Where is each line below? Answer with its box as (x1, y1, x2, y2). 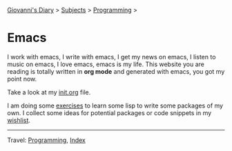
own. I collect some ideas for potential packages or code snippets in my (7, 108, 212, 117)
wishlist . (7, 116, 31, 124)
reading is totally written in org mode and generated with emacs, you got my (7, 67, 225, 75)
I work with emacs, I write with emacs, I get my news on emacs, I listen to (7, 52, 216, 61)
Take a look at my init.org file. (7, 88, 91, 96)
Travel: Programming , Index (7, 136, 86, 144)
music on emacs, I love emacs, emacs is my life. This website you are (7, 60, 205, 68)
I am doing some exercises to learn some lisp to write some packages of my (7, 101, 223, 110)
